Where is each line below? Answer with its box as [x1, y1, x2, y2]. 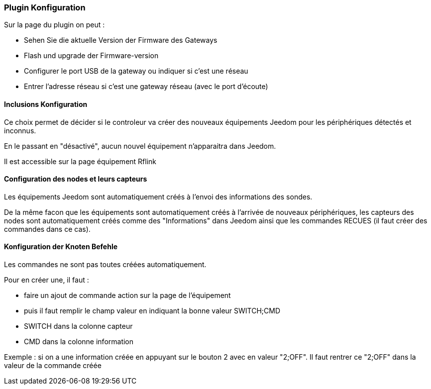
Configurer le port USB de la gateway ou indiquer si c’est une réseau [24, 67, 248, 76]
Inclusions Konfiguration [4, 99, 88, 108]
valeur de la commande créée [4, 361, 102, 370]
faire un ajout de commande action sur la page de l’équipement [24, 291, 231, 300]
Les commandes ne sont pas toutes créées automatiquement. [4, 260, 207, 269]
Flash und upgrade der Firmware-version [24, 51, 159, 60]
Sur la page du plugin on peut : [4, 20, 105, 29]
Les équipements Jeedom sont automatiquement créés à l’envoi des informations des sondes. [4, 192, 313, 201]
